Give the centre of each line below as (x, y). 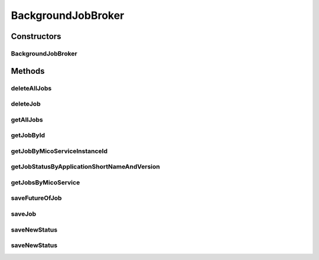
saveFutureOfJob (36, 198)
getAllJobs (27, 119)
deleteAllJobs (31, 88)
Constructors (36, 36)
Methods (28, 71)
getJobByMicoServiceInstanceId (59, 151)
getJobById (28, 135)
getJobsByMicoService (45, 182)
